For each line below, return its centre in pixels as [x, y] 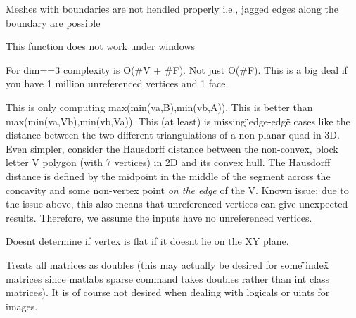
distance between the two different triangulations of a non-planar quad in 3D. [173, 135]
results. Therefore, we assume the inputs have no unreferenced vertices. [159, 217]
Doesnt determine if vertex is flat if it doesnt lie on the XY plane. [147, 241]
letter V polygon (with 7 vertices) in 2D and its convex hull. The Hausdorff [168, 162]
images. [22, 306]
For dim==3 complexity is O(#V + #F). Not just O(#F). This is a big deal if [177, 69]
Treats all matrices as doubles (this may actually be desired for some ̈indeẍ [167, 264]
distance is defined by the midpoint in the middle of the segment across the [168, 176]
